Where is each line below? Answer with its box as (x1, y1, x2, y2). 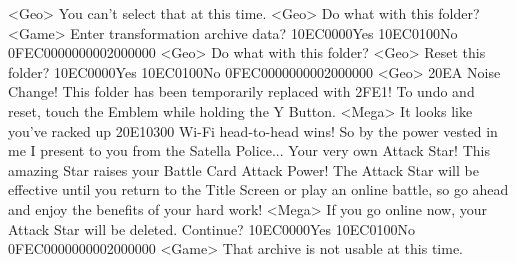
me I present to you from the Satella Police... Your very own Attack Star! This (8, 140, 490, 161)
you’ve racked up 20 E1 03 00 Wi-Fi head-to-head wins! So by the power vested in (8, 120, 498, 141)
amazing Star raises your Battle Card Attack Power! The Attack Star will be (8, 159, 479, 180)
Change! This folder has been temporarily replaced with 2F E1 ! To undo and (8, 81, 475, 102)
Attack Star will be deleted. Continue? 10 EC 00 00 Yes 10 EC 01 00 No (8, 218, 415, 239)
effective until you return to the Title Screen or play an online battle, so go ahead (8, 179, 509, 200)
